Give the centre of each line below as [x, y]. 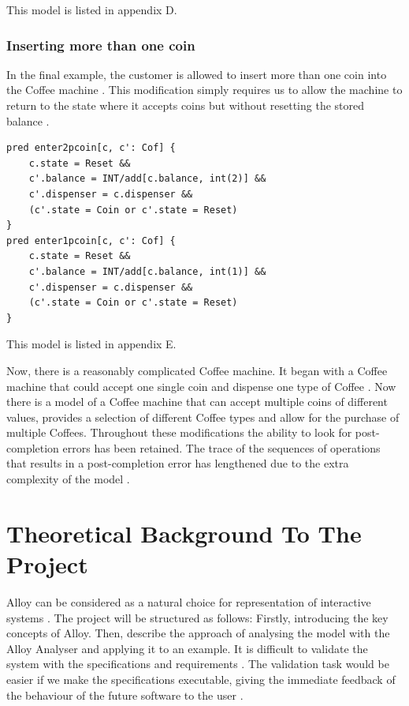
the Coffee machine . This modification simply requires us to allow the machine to [204, 90]
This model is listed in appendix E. [91, 344]
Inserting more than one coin [101, 45]
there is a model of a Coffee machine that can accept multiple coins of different [197, 402]
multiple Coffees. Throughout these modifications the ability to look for [179, 432]
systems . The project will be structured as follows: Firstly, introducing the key [197, 617]
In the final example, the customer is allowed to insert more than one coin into [197, 74]
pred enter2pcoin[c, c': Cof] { [91, 148]
